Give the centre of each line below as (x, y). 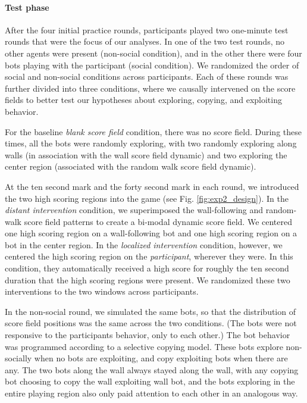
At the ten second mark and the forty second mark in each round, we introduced (152, 186)
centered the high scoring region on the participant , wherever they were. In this (149, 256)
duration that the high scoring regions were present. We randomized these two (148, 279)
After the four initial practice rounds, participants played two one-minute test (147, 29)
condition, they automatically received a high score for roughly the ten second (147, 268)
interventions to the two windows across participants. (102, 291)
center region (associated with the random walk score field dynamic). (131, 166)
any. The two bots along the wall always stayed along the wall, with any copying (152, 369)
